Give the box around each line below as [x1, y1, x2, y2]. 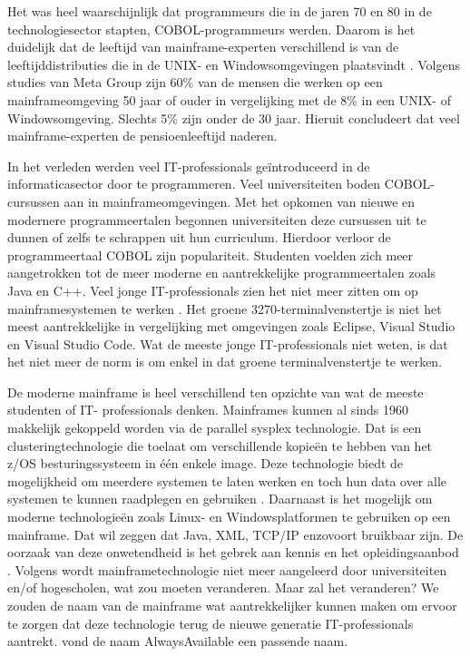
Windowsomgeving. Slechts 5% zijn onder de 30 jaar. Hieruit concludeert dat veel [7, 108, 460, 127]
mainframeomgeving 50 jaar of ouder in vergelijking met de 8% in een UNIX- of [7, 90, 451, 109]
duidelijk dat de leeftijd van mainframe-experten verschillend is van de [7, 37, 399, 56]
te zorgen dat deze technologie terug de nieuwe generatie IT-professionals [7, 613, 414, 632]
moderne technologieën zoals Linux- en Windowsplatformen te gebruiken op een [7, 507, 451, 526]
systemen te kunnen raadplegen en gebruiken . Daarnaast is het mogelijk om [7, 489, 433, 508]
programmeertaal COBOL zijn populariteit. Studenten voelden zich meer [7, 245, 414, 264]
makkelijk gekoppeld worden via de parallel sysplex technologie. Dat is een [7, 418, 422, 437]
